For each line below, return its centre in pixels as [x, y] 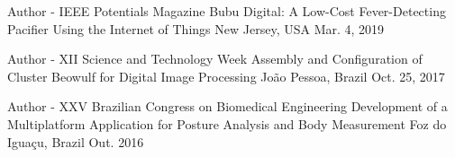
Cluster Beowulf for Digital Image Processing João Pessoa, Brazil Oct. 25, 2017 [226, 76]
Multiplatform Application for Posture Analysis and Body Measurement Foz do [227, 123]
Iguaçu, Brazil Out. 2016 [76, 141]
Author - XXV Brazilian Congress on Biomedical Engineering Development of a [227, 106]
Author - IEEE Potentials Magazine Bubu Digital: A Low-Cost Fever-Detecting [227, 11]
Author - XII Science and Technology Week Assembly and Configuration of [215, 59]
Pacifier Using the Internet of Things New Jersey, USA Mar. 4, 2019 [196, 28]
